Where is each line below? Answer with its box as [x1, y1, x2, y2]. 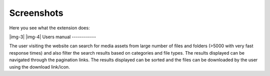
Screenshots [9, 7, 63, 18]
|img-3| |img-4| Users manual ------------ [9, 34, 96, 40]
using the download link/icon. [9, 64, 70, 70]
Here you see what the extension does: [9, 25, 90, 31]
